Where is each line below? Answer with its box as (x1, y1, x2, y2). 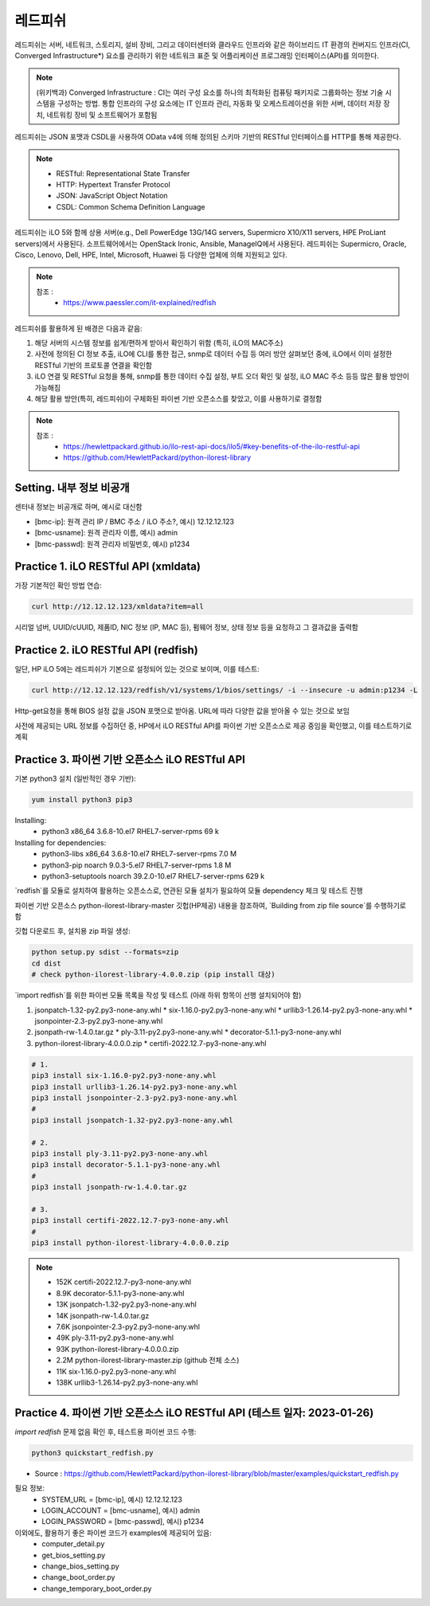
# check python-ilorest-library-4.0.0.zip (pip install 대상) (31, 970, 276, 979)
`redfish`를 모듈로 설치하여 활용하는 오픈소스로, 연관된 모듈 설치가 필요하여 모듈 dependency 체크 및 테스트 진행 (14, 886, 363, 895)
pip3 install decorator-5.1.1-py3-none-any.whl (31, 1160, 221, 1169)
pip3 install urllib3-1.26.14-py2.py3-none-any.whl (31, 1082, 238, 1091)
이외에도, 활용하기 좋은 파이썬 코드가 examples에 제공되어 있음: (14, 1528, 212, 1537)
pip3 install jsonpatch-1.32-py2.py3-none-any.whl (31, 1115, 234, 1125)
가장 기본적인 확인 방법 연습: (14, 581, 103, 590)
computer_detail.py (41, 1539, 105, 1549)
